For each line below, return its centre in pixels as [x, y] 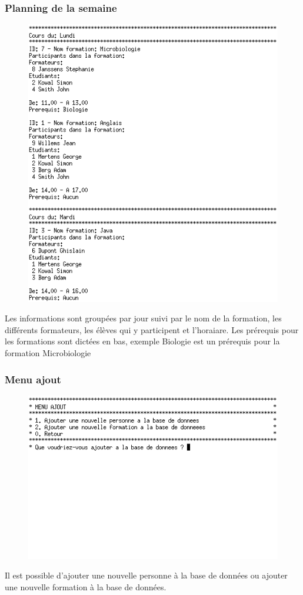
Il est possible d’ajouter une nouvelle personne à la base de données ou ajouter [146, 575]
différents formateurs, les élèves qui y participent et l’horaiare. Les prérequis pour [152, 329]
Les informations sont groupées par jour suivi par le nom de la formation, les [143, 318]
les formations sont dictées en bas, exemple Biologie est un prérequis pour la [142, 341]
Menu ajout [33, 379]
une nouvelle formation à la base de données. [86, 586]
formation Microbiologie [48, 353]
